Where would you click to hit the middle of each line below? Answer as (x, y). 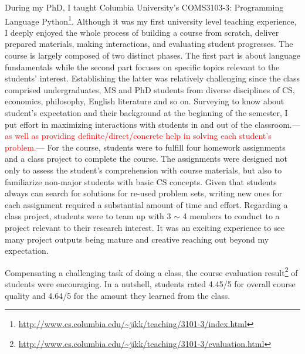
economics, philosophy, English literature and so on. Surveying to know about (145, 101)
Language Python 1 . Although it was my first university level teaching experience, (151, 20)
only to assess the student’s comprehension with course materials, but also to (143, 170)
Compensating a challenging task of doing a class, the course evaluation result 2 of (151, 271)
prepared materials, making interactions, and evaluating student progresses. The (149, 44)
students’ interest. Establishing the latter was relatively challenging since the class (152, 78)
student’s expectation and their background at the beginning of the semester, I (146, 113)
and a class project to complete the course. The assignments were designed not (146, 159)
